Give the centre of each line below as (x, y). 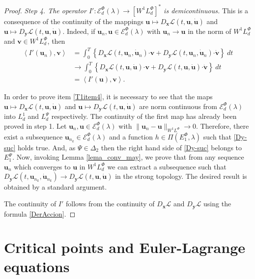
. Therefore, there (223, 126)
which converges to (42, 166)
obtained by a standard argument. (56, 187)
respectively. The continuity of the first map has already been (144, 116)
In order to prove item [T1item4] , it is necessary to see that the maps (108, 97)
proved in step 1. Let (35, 126)
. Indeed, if (79, 31)
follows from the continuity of (110, 204)
